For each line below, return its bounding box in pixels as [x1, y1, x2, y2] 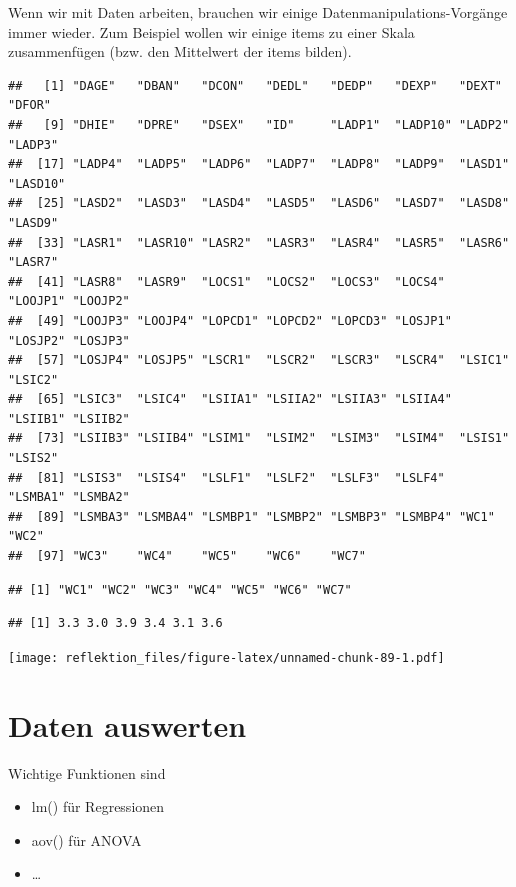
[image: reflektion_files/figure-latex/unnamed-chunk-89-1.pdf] [8, 650, 445, 665]
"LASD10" [8, 176, 66, 191]
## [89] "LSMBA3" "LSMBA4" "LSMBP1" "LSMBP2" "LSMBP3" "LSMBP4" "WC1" [8, 509, 495, 524]
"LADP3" [8, 137, 59, 152]
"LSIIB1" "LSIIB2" [8, 411, 130, 426]
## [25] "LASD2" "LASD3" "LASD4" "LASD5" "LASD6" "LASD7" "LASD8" [8, 196, 510, 211]
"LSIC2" [8, 372, 59, 387]
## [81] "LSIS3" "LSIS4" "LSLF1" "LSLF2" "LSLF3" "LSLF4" [8, 470, 445, 485]
